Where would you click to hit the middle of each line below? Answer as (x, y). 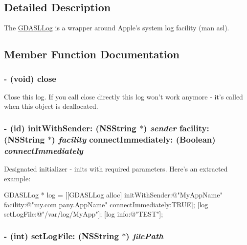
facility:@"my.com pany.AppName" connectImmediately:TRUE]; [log (106, 204)
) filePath (145, 235)
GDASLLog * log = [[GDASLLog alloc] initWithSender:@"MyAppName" (113, 195)
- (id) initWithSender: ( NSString (70, 128)
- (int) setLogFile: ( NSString (61, 235)
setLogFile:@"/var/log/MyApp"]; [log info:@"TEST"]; (84, 214)
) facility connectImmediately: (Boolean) (134, 139)
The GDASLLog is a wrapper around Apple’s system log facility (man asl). (117, 28)
